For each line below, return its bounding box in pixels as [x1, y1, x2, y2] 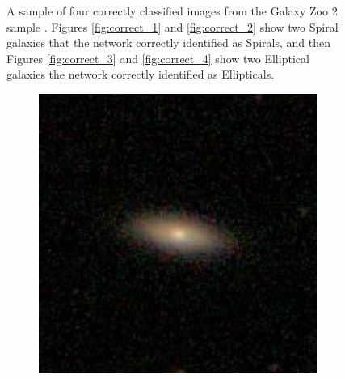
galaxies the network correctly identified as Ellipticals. [6, 66, 275, 83]
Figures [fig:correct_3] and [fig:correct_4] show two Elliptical [6, 49, 309, 66]
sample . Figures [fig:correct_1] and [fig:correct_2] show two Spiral [6, 18, 339, 35]
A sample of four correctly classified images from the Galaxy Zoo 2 [6, 2, 338, 19]
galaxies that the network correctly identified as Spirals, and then [6, 34, 330, 51]
